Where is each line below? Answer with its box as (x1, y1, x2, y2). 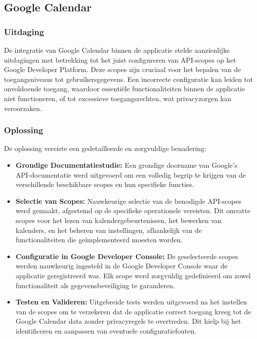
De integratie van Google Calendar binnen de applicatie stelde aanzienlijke (4, 45, 230, 55)
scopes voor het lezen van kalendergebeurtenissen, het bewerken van (15, 215, 222, 225)
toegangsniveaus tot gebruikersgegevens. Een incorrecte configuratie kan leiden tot (4, 74, 253, 84)
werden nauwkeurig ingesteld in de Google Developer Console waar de (15, 261, 228, 271)
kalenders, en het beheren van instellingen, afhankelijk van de (15, 225, 202, 235)
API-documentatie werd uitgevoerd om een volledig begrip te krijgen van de (15, 169, 246, 180)
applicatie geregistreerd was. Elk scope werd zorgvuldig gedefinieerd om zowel (15, 270, 251, 280)
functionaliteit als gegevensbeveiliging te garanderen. (15, 280, 175, 290)
